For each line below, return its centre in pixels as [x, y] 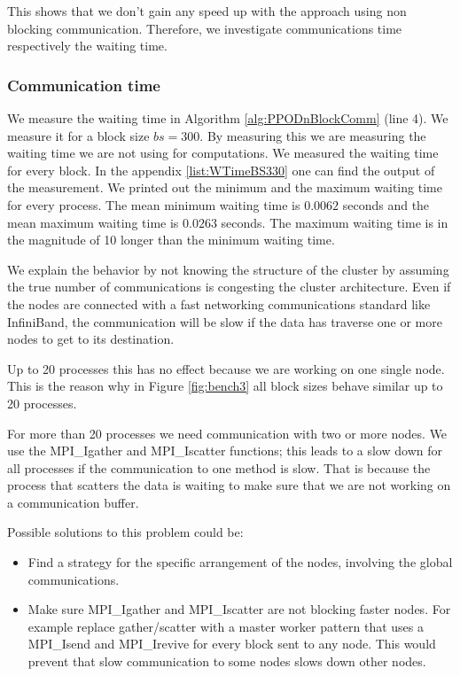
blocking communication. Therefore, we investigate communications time [205, 28]
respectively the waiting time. [87, 46]
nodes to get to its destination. [91, 339]
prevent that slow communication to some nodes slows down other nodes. [227, 661]
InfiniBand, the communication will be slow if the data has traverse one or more [225, 321]
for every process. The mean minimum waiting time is [154, 204]
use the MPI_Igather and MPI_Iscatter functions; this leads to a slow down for [225, 451]
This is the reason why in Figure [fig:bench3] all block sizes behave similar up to [225, 386]
